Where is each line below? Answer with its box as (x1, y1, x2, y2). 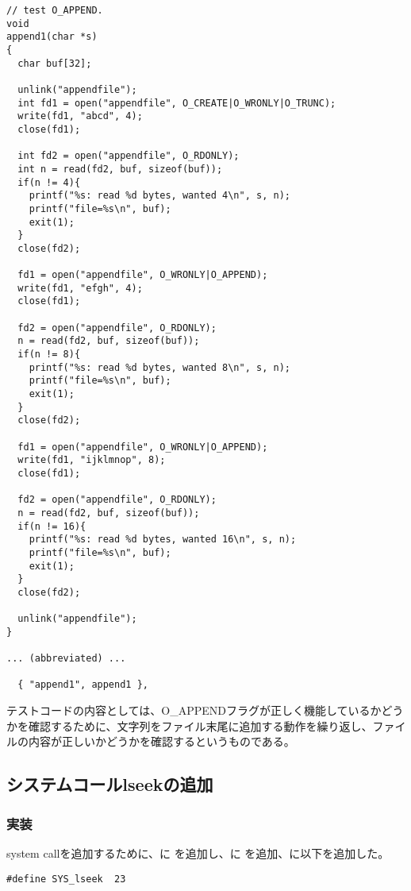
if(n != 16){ (17, 520, 86, 532)
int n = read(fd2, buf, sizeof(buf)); (17, 163, 223, 175)
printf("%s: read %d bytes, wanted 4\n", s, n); (29, 190, 290, 202)
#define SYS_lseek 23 (6, 873, 126, 885)
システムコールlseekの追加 (6, 772, 213, 796)
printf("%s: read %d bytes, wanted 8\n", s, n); (29, 361, 290, 373)
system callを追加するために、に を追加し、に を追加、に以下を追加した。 (6, 844, 390, 861)
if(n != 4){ (17, 176, 81, 188)
